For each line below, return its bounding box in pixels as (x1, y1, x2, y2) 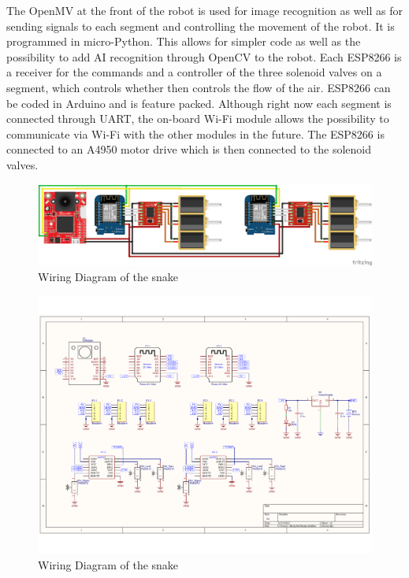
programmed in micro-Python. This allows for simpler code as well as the (6, 33, 361, 50)
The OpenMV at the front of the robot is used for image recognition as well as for (6, 2, 403, 18)
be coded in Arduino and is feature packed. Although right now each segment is (6, 94, 392, 111)
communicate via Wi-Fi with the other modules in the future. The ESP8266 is (6, 125, 385, 142)
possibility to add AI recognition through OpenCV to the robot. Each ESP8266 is (6, 48, 402, 65)
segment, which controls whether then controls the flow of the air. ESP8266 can (6, 79, 391, 95)
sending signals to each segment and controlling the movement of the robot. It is (6, 17, 395, 34)
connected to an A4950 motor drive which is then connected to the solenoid (6, 141, 371, 157)
